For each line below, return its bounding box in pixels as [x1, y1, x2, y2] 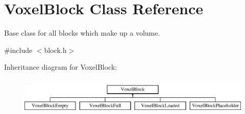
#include [4, 44, 33, 55]
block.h [44, 44, 67, 55]
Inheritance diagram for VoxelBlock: [4, 62, 117, 72]
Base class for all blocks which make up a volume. [4, 27, 160, 38]
